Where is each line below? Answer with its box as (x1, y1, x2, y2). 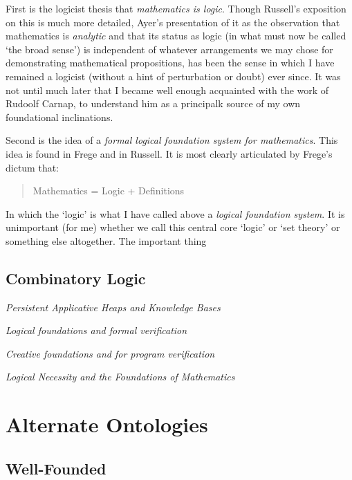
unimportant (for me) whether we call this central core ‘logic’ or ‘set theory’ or (6, 220, 340, 234)
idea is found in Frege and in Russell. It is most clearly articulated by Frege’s (6, 146, 333, 160)
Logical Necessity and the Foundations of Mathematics (6, 369, 235, 384)
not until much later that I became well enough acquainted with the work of (6, 82, 329, 97)
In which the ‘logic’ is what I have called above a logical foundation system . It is (6, 206, 345, 221)
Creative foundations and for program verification (6, 346, 215, 360)
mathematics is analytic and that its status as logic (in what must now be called (6, 28, 346, 43)
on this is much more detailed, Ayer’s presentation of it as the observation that (6, 15, 340, 29)
